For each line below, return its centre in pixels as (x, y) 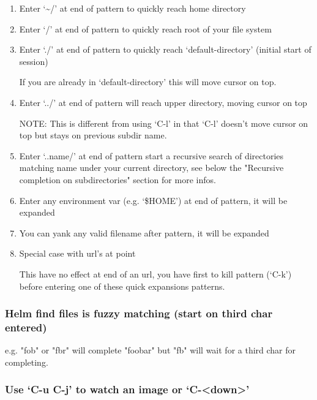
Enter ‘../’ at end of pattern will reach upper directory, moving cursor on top (163, 102)
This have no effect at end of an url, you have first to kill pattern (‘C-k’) (155, 274)
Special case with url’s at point (77, 253)
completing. (27, 362)
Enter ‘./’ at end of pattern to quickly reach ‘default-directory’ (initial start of (165, 49)
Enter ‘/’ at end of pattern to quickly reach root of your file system (145, 28)
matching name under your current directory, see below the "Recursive (151, 168)
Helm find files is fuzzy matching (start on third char (139, 313)
